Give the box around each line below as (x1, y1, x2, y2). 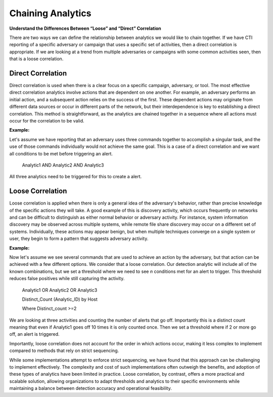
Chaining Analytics (9, 8, 92, 19)
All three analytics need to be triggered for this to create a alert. (9, 174, 142, 180)
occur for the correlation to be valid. (9, 117, 84, 124)
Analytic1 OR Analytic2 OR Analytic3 (22, 287, 98, 293)
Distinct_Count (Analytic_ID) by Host (22, 296, 98, 302)
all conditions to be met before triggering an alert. (9, 150, 113, 156)
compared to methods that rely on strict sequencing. (9, 347, 119, 354)
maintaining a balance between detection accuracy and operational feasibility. (9, 385, 172, 391)
